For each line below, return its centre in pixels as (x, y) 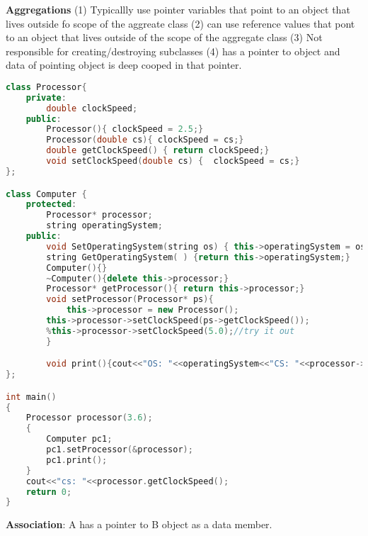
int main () (31, 397)
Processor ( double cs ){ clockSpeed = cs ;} (145, 140)
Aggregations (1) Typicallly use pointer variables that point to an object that (178, 9)
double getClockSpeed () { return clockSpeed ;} (158, 151)
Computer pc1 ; (79, 439)
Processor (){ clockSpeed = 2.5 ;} (125, 129)
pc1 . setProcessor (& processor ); (120, 450)
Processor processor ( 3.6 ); (89, 418)
